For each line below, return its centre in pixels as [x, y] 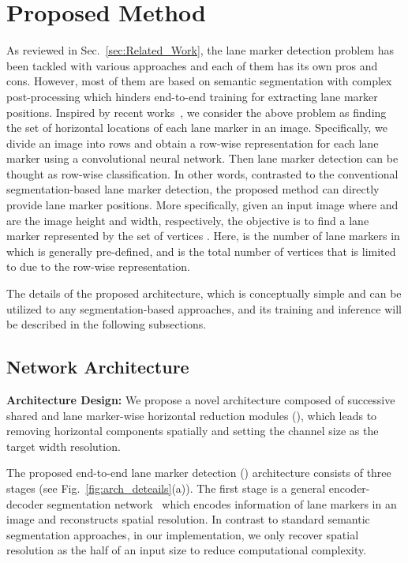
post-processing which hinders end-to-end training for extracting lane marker [192, 96]
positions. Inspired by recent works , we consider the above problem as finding [197, 112]
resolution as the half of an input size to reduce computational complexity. [187, 550]
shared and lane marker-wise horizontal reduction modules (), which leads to [192, 415]
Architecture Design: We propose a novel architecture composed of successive [201, 400]
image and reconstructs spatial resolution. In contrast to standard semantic [188, 519]
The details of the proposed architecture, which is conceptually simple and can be [204, 293]
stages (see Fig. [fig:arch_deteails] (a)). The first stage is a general [166, 488]
